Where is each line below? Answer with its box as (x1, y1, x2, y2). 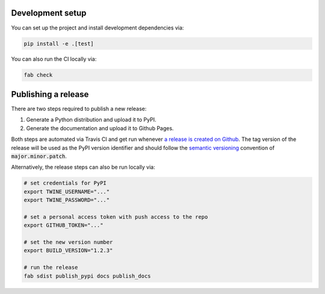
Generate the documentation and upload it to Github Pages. (26, 124, 174, 132)
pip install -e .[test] (23, 40, 94, 47)
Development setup (11, 8, 87, 18)
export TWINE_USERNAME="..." (23, 188, 110, 195)
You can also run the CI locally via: (11, 55, 97, 63)
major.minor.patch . (11, 152, 67, 160)
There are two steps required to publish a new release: (11, 105, 147, 112)
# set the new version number (23, 239, 113, 246)
